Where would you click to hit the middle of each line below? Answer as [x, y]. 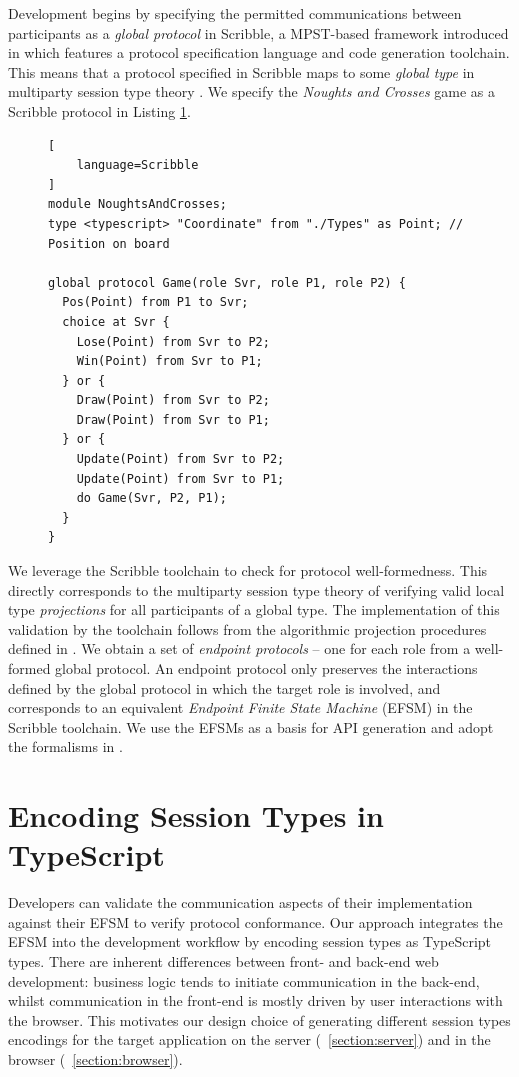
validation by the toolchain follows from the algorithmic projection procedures [247, 628]
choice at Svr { [116, 321]
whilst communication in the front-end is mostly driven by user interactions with [255, 1000]
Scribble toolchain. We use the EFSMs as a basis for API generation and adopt [251, 726]
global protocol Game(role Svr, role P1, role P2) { [227, 282]
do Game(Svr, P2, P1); [151, 498]
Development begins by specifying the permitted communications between [235, 13]
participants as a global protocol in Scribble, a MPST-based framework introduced [258, 32]
